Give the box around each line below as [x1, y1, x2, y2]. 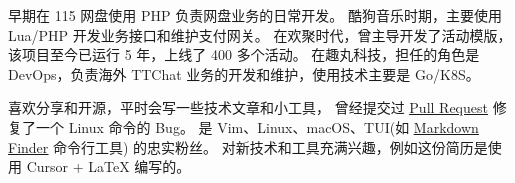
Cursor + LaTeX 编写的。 [26, 156, 191, 177]
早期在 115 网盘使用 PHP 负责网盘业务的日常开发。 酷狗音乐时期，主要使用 [8, 5, 502, 25]
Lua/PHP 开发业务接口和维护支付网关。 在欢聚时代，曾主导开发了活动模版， [8, 24, 512, 45]
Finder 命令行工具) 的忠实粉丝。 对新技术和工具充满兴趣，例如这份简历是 [8, 136, 488, 157]
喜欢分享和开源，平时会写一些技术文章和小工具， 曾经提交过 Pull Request [8, 97, 488, 118]
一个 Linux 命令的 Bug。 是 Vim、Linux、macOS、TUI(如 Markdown [35, 116, 479, 137]
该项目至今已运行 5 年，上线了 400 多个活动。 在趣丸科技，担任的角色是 [8, 44, 480, 65]
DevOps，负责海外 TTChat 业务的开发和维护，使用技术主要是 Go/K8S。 [8, 63, 480, 84]
